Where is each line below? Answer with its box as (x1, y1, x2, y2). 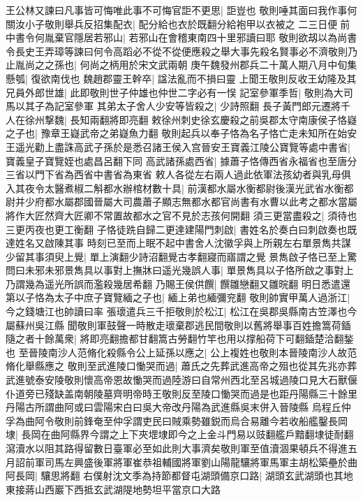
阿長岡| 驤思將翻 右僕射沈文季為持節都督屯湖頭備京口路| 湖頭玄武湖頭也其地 (6, 468, 353, 483)
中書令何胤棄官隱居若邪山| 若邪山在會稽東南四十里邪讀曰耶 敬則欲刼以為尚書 (6, 30, 357, 45)
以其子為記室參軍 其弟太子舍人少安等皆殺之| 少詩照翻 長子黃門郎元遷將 (15, 99, 341, 113)
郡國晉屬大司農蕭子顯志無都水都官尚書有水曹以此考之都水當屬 (73, 194, 357, 209)
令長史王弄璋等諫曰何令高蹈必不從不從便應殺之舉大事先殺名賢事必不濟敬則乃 (6, 43, 357, 58)
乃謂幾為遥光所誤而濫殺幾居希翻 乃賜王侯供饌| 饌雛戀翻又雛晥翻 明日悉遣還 (6, 276, 350, 291)
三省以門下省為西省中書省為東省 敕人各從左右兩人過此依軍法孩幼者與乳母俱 (6, 167, 351, 182)
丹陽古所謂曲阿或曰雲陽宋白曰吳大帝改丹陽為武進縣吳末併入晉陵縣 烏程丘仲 (6, 400, 351, 414)
